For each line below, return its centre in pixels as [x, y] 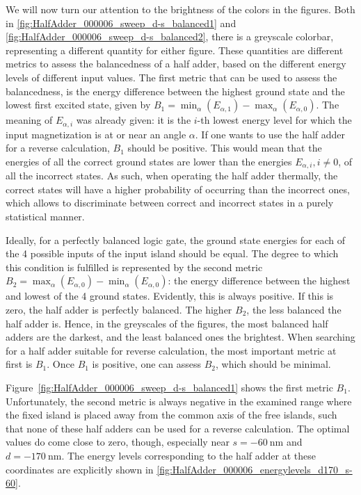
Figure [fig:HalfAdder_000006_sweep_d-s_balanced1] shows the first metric [169, 387]
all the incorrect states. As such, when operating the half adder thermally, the [172, 176]
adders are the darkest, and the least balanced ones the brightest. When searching [180, 337]
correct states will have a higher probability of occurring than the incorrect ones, [178, 189]
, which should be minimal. [273, 364]
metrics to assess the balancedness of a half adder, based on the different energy [176, 64]
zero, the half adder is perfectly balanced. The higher [119, 309]
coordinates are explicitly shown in [80, 469]
